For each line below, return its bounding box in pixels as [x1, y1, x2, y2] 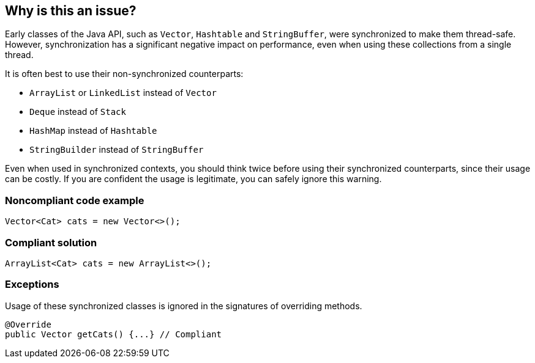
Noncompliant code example [5, 194, 144, 207]
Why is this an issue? [5, 3, 137, 18]
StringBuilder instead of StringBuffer [29, 144, 204, 155]
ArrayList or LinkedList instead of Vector [29, 87, 217, 98]
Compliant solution [5, 236, 97, 249]
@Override [5, 319, 51, 329]
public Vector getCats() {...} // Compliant [5, 329, 222, 339]
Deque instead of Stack [29, 106, 126, 117]
